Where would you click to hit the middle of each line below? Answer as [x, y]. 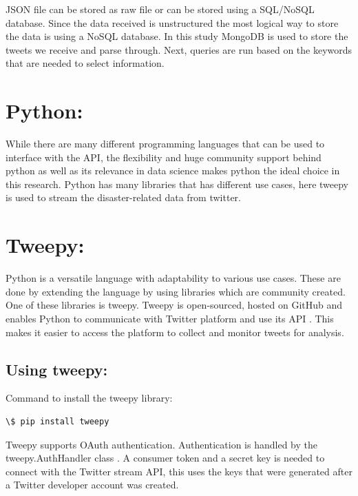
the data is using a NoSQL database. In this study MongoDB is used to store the [177, 36]
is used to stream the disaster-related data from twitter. [123, 197]
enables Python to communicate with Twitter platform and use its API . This [170, 318]
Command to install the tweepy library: [89, 398]
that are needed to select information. [85, 63]
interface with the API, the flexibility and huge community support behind [164, 157]
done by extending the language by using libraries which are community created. [176, 291]
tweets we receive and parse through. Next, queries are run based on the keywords [179, 49]
